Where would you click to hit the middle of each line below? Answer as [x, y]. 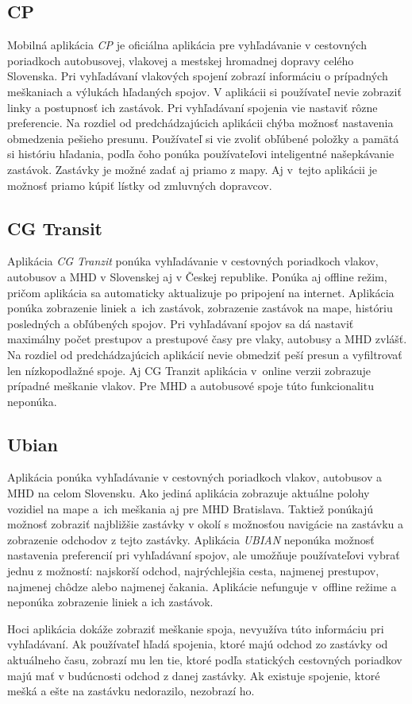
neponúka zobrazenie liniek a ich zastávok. [110, 602]
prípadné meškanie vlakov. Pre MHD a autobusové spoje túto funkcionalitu [191, 386]
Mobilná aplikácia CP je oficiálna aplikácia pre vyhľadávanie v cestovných [187, 45]
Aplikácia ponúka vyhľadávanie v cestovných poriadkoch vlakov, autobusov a [194, 477]
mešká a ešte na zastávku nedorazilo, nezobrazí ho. [131, 691]
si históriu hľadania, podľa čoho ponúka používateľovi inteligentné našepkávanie [201, 154]
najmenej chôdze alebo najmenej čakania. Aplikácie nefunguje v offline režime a [202, 586]
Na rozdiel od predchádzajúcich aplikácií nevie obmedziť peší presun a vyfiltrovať [205, 354]
